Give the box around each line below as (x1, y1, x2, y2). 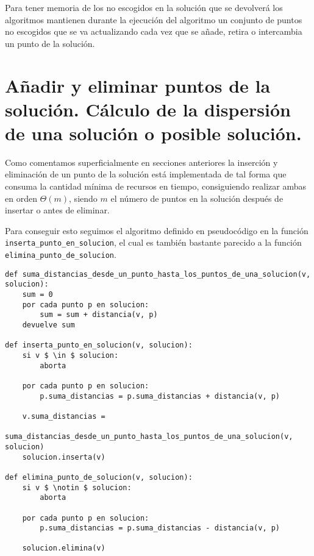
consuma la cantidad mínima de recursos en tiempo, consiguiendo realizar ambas (5, 180, 307, 193)
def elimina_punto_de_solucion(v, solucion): (5, 472, 193, 482)
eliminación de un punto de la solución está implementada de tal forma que (5, 168, 287, 180)
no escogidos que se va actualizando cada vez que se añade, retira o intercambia (5, 25, 302, 38)
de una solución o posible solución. (5, 120, 302, 145)
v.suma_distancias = (22, 412, 105, 421)
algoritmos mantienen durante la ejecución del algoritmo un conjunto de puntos (5, 13, 302, 26)
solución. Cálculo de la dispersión (5, 96, 291, 121)
